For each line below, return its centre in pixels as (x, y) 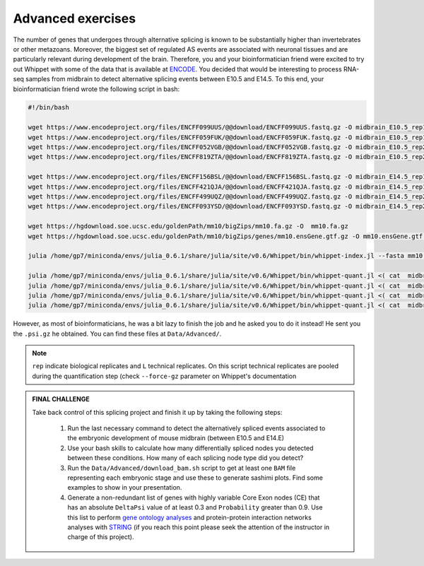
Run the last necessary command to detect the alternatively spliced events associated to (196, 428)
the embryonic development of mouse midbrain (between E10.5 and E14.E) (176, 438)
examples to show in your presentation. (125, 488)
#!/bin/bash (49, 107)
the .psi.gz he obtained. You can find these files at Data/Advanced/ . (117, 334)
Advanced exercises (75, 18)
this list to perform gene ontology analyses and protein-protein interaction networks (190, 517)
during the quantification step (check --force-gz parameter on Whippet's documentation (164, 376)
